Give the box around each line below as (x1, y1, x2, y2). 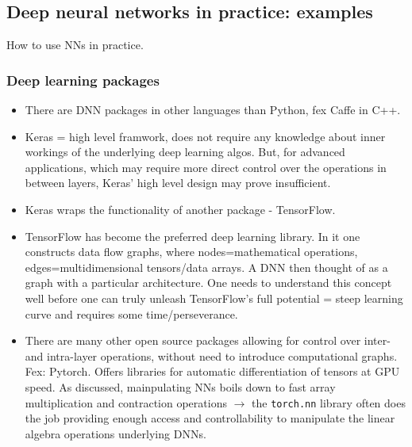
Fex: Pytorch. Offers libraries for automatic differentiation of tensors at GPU (25, 363, 400, 380)
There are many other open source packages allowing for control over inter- (25, 332, 391, 349)
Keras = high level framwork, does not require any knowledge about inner (25, 128, 386, 144)
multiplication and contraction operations (25, 394, 227, 411)
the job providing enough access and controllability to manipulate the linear (25, 410, 395, 426)
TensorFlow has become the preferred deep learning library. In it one (25, 227, 360, 244)
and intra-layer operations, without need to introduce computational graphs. (25, 347, 398, 364)
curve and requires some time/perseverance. (25, 305, 238, 322)
